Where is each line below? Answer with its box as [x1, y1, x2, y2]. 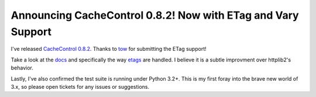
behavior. [11, 64, 33, 71]
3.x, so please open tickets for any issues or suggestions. [11, 83, 150, 90]
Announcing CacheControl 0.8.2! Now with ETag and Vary [11, 9, 299, 22]
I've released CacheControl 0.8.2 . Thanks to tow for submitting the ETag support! [11, 46, 207, 53]
